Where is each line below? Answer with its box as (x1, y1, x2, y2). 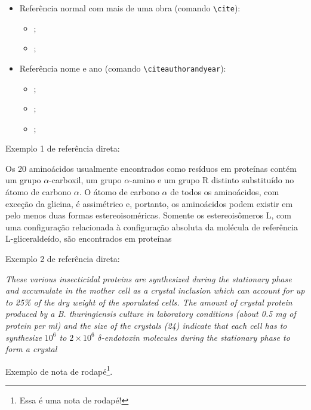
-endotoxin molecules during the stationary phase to (101, 331, 290, 343)
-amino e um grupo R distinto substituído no (130, 174, 294, 186)
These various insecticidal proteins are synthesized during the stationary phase (5, 272, 292, 285)
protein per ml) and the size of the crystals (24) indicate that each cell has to (5, 319, 287, 331)
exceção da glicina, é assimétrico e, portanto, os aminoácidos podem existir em (5, 197, 293, 209)
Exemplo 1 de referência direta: (5, 142, 120, 155)
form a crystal (5, 343, 57, 355)
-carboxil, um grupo (49, 174, 122, 186)
